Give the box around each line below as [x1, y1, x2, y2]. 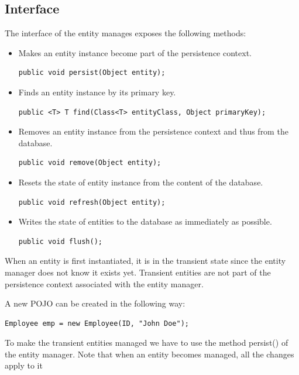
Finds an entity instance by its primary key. [18, 85, 176, 98]
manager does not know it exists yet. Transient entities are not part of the [5, 266, 271, 278]
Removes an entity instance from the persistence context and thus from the [18, 125, 288, 137]
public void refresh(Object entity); [18, 198, 166, 207]
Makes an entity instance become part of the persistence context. [18, 46, 252, 59]
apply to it [5, 359, 43, 371]
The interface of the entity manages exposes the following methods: [5, 27, 246, 39]
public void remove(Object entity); [18, 159, 161, 167]
